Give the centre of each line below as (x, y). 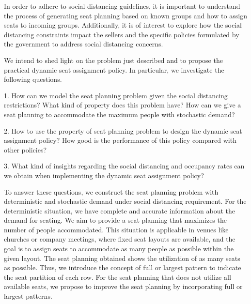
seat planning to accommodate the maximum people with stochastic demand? (119, 114)
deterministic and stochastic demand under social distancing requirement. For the (125, 201)
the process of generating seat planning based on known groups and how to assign (125, 15)
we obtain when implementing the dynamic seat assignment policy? (104, 175)
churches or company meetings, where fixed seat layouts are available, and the (120, 239)
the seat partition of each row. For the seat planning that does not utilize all (118, 277)
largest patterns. (28, 296)
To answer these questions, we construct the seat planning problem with (111, 191)
